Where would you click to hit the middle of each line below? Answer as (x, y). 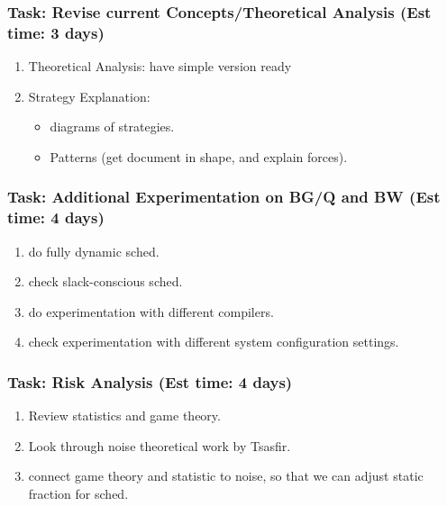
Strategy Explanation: (89, 96)
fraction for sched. (78, 494)
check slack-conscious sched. (105, 281)
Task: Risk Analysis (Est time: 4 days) (150, 381)
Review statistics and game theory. (124, 416)
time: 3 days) (56, 32)
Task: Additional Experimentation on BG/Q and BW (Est (224, 197)
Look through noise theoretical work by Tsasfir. (160, 445)
